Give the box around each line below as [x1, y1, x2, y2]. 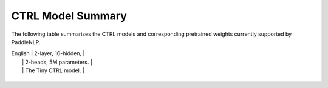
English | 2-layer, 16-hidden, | [11, 50, 85, 57]
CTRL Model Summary [11, 9, 127, 22]
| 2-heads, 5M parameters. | [22, 58, 92, 66]
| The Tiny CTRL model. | [22, 67, 84, 74]
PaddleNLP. [11, 38, 41, 46]
